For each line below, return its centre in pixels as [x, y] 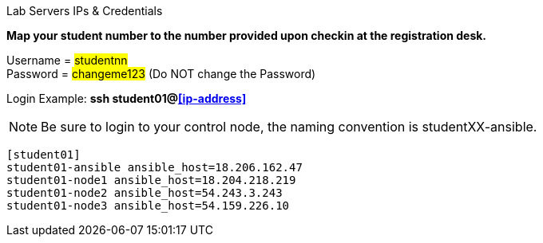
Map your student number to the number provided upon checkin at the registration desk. [247, 35]
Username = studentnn [67, 60]
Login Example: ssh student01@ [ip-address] [127, 98]
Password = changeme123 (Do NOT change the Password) [161, 74]
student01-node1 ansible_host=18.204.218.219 [151, 180]
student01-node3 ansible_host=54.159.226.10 [148, 206]
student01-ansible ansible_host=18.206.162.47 [155, 167]
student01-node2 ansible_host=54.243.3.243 [145, 193]
